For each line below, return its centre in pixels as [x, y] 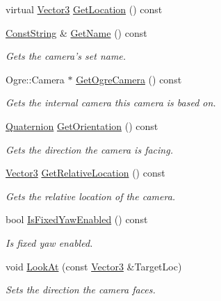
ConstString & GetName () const [76, 32]
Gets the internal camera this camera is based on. [111, 103]
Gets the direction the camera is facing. [89, 149]
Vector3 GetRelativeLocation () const [85, 173]
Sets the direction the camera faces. [81, 290]
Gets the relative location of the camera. [91, 196]
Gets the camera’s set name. [66, 56]
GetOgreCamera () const [129, 79]
